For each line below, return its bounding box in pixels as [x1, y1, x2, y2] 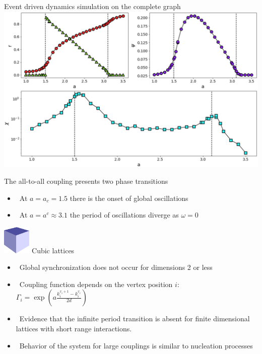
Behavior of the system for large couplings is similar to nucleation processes [19, 340, 253, 350]
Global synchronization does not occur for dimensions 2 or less [19, 262, 213, 272]
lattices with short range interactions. [16, 323, 132, 333]
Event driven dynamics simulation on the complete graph [4, 1, 181, 11]
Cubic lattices [32, 245, 75, 255]
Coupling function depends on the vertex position [19, 278, 173, 289]
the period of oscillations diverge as [70, 209, 179, 220]
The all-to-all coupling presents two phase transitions [4, 176, 168, 186]
